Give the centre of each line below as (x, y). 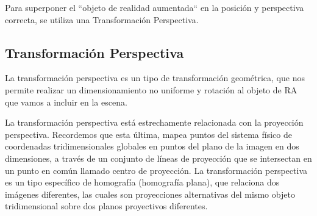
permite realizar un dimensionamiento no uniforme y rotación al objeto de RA (151, 89)
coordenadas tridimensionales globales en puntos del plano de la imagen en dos (152, 146)
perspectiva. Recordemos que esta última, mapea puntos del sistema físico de (148, 134)
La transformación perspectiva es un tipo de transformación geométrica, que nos (155, 78)
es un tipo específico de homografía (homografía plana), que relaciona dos (142, 182)
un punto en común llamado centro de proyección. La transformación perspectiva (156, 170)
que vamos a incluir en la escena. (66, 102)
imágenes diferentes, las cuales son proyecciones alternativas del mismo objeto (150, 194)
